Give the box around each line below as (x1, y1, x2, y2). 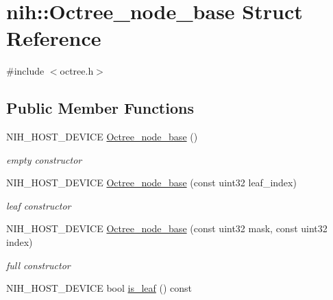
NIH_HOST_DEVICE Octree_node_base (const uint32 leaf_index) (6, 175, 297, 190)
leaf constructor (6, 198, 71, 212)
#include (6, 64, 45, 78)
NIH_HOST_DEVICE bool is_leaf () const (6, 281, 193, 295)
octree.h (60, 64, 94, 78)
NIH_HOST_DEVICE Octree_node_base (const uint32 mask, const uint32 (6, 221, 328, 236)
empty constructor (6, 152, 82, 166)
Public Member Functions (6, 97, 194, 118)
